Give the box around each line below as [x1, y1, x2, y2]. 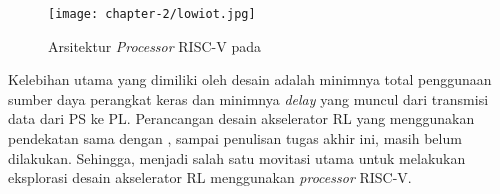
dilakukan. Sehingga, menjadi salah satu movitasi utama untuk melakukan [8, 147, 466, 168]
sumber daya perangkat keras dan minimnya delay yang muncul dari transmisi [8, 88, 489, 109]
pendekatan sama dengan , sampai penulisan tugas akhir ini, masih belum [8, 128, 462, 149]
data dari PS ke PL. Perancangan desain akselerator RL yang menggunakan [8, 108, 475, 129]
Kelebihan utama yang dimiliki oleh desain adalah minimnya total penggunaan [8, 69, 492, 90]
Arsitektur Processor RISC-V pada [48, 35, 261, 56]
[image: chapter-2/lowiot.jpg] [48, 7, 256, 21]
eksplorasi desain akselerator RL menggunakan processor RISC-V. [8, 167, 412, 188]
